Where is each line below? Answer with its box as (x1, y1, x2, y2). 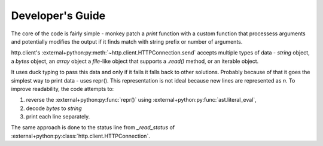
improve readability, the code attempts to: (11, 85, 114, 92)
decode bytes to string (26, 105, 82, 112)
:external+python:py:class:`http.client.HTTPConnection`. (11, 132, 151, 139)
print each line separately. (26, 113, 90, 120)
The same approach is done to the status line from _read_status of (11, 124, 175, 131)
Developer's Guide (11, 9, 106, 22)
